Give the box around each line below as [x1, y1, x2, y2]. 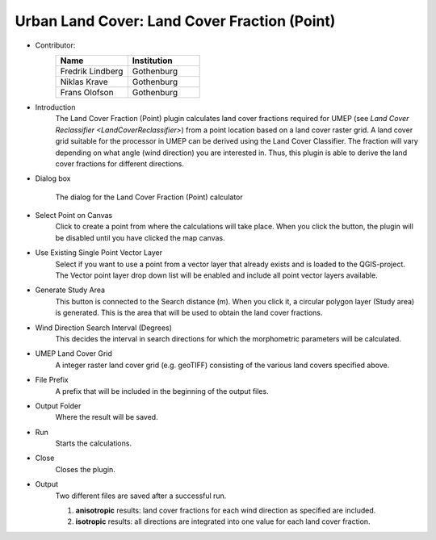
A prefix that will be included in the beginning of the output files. [55, 386, 270, 396]
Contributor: [35, 40, 76, 50]
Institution [132, 55, 173, 66]
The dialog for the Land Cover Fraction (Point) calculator [55, 192, 243, 202]
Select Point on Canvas [35, 211, 113, 220]
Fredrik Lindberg [60, 65, 124, 77]
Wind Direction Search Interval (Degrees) [35, 323, 173, 333]
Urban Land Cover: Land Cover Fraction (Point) [15, 12, 336, 30]
